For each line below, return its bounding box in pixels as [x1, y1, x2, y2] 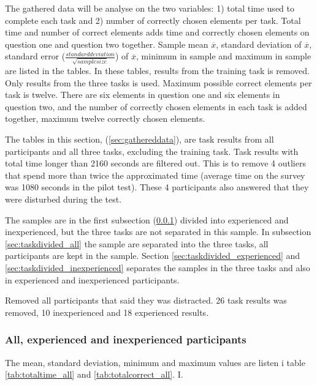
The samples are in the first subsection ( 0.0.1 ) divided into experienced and [5, 213, 289, 226]
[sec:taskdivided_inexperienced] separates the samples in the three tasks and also [5, 261, 310, 274]
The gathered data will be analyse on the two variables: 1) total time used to [5, 2, 294, 14]
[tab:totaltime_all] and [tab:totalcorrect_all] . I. [5, 368, 183, 381]
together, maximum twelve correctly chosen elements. [5, 112, 205, 125]
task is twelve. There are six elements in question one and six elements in [5, 88, 280, 101]
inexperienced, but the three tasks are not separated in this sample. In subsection [5, 225, 311, 238]
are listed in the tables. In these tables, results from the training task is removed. [5, 64, 310, 77]
